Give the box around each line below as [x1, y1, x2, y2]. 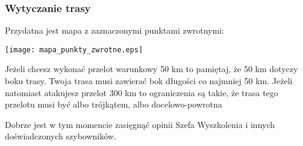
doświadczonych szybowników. [5, 130, 116, 142]
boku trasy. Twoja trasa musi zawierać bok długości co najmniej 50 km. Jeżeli [5, 75, 293, 87]
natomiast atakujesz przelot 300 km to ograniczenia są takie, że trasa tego [5, 86, 278, 99]
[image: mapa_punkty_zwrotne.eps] [5, 45, 143, 54]
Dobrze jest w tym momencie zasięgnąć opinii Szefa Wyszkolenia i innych [5, 118, 275, 130]
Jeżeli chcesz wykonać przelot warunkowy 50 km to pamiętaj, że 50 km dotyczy [5, 62, 298, 75]
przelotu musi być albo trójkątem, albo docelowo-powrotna [5, 98, 222, 111]
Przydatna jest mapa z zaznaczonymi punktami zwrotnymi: [5, 24, 224, 37]
